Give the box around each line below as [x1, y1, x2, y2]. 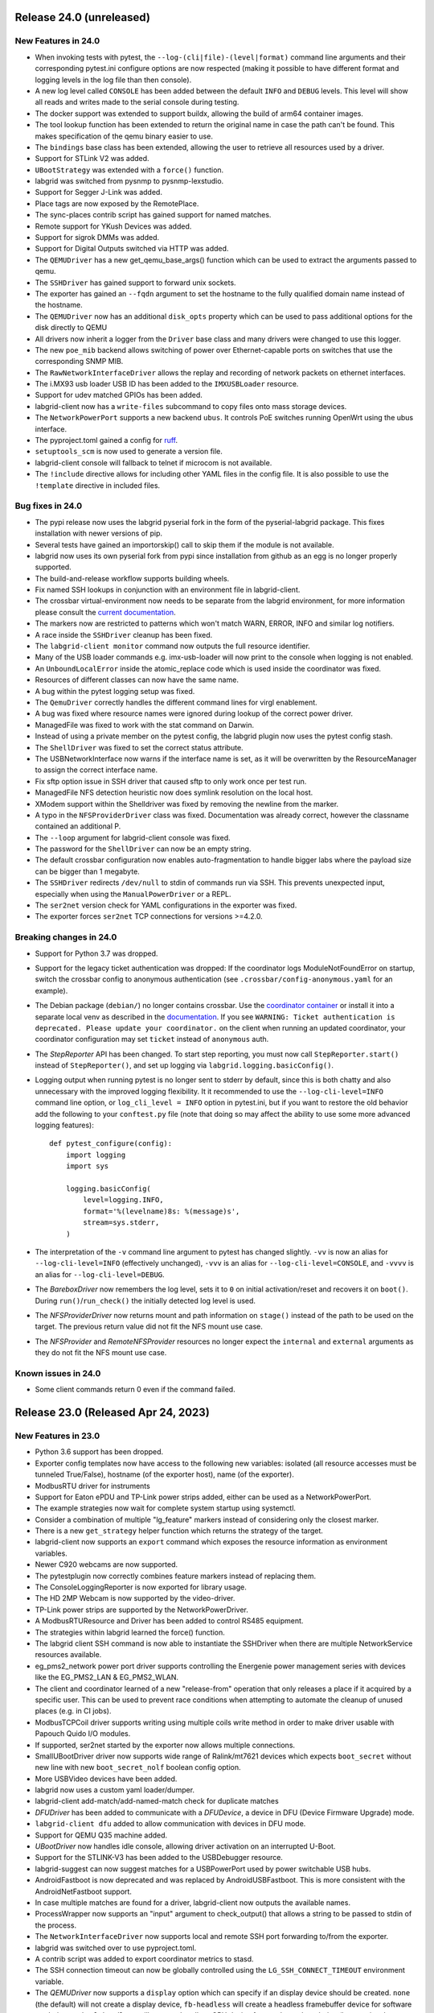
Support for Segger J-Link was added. [35, 188, 162, 197]
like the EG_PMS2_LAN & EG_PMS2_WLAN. [35, 1672, 179, 1682]
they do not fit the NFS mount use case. [35, 1348, 167, 1358]
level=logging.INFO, [83, 1196, 164, 1205]
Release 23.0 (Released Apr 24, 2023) [14, 1406, 211, 1420]
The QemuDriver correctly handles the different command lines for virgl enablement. [35, 697, 317, 707]
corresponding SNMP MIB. [35, 357, 124, 366]
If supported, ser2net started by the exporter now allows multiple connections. [35, 1740, 296, 1750]
